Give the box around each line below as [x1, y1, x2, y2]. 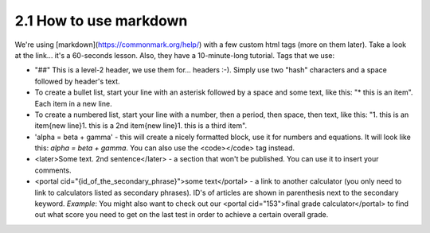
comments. [34, 165, 72, 175]
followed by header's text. [34, 76, 120, 86]
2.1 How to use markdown [14, 12, 188, 29]
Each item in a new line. [34, 99, 112, 108]
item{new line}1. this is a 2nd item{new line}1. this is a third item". [34, 121, 247, 130]
